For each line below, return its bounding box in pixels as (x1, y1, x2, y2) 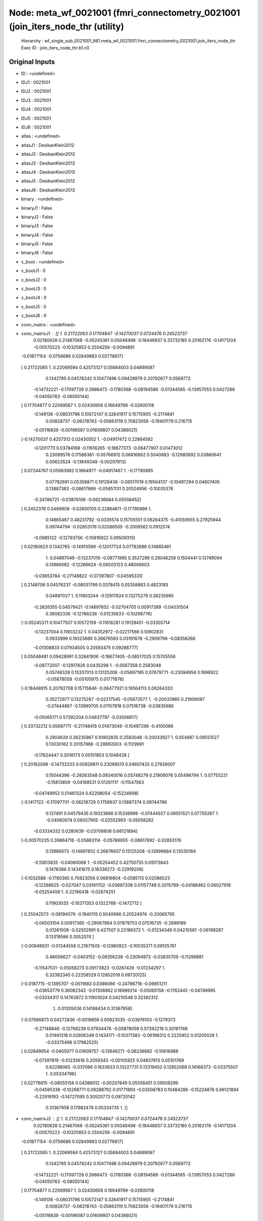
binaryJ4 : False (21, 232, 54, 238)
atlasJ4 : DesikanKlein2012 (21, 169, 75, 175)
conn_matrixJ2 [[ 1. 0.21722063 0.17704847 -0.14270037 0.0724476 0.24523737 (21, 1116, 188, 1122)
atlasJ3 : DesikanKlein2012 (21, 160, 75, 166)
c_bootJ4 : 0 (21, 295, 47, 300)
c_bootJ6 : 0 (21, 313, 47, 318)
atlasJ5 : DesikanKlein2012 (21, 178, 75, 184)
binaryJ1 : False (21, 205, 52, 211)
